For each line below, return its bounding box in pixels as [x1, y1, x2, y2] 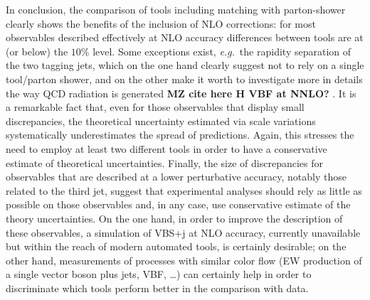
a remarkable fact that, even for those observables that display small [6, 100, 305, 114]
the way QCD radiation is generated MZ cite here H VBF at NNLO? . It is [6, 85, 356, 100]
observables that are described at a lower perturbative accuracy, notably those [6, 169, 347, 184]
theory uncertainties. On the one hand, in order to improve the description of [6, 210, 343, 225]
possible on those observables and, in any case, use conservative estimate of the [6, 197, 351, 212]
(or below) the [6, 43, 68, 58]
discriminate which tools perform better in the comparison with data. [6, 280, 309, 295]
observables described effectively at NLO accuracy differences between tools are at [6, 30, 364, 45]
